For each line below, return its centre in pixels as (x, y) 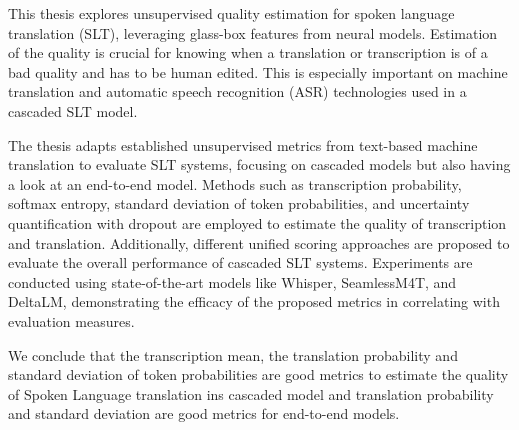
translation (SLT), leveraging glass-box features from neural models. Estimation (253, 32)
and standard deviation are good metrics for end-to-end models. (204, 413)
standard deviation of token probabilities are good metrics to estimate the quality (258, 374)
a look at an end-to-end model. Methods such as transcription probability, (235, 183)
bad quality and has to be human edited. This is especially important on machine (258, 71)
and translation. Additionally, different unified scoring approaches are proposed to (259, 242)
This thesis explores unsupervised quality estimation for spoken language (231, 13)
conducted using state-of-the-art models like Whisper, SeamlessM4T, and (232, 281)
